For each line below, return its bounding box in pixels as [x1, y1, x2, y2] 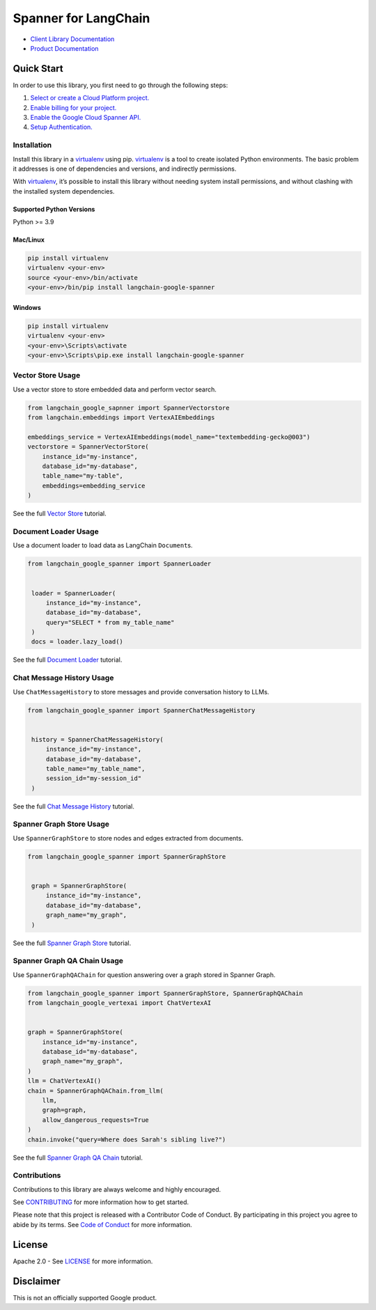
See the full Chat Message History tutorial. [13, 802, 135, 811]
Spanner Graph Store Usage [13, 819, 110, 829]
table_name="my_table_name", [45, 765, 146, 772]
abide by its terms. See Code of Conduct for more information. [13, 1220, 193, 1229]
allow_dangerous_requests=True [42, 1116, 149, 1124]
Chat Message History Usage [13, 673, 114, 683]
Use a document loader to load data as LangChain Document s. [13, 541, 193, 549]
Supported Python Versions [13, 205, 95, 213]
